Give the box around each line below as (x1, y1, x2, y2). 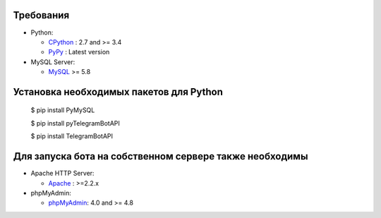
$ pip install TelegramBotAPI (30, 132, 113, 140)
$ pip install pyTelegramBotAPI (30, 119, 120, 127)
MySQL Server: (30, 57, 75, 66)
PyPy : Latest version (48, 48, 110, 56)
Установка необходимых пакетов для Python (13, 85, 224, 98)
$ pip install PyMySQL (30, 106, 95, 114)
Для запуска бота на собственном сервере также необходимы (13, 150, 308, 162)
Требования (13, 9, 70, 21)
